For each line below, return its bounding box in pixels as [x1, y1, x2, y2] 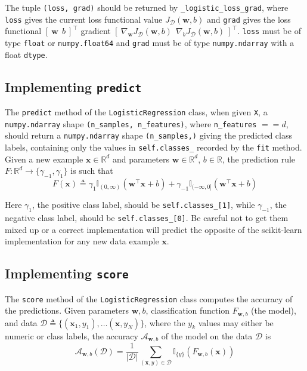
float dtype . [5, 48, 48, 60]
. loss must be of [237, 24, 301, 37]
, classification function [145, 304, 230, 317]
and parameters [112, 152, 169, 165]
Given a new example [5, 152, 83, 165]
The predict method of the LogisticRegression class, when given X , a [5, 106, 268, 118]
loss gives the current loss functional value [5, 13, 163, 25]
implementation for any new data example [5, 235, 159, 247]
